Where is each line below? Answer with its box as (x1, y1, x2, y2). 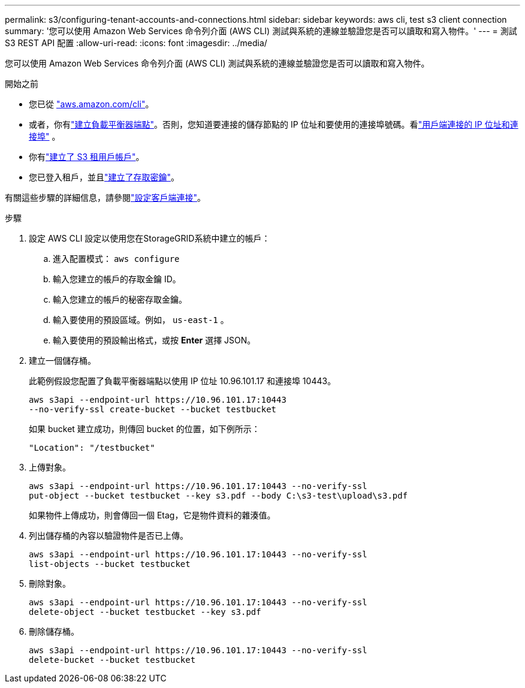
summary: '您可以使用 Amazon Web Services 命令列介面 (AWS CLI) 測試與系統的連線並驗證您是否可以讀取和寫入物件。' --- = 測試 (5, 26, 517, 36)
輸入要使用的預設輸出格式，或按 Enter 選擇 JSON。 (53, 335, 256, 345)
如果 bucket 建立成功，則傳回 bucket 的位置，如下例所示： (29, 424, 260, 434)
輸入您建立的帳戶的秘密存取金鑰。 (53, 294, 187, 304)
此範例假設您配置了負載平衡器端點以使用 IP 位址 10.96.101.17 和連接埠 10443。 (29, 376, 336, 386)
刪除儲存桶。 (29, 626, 79, 636)
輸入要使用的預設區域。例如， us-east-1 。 (53, 315, 229, 325)
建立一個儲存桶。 (29, 355, 96, 366)
